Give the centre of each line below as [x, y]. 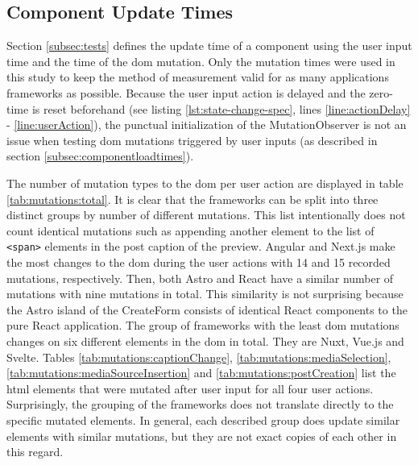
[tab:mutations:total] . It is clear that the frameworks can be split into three [192, 199]
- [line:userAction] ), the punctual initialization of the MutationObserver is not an [207, 125]
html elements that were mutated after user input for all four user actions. [190, 388]
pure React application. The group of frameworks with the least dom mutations [203, 325]
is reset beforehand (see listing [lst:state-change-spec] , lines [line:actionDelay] [221, 108]
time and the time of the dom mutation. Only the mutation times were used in [201, 61]
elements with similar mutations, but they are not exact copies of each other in [202, 436]
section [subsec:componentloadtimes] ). [100, 156]
